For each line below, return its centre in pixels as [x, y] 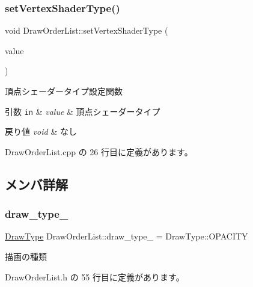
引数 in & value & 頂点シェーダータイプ [83, 111]
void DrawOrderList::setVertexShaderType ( [87, 30]
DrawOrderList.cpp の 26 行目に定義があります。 [99, 151]
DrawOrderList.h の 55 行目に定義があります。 [95, 276]
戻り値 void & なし [41, 131]
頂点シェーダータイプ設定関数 [64, 91]
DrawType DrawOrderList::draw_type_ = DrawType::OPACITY [126, 236]
